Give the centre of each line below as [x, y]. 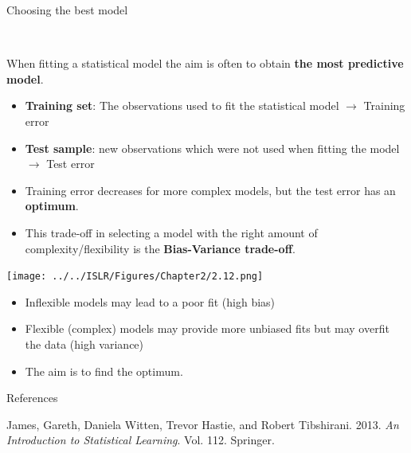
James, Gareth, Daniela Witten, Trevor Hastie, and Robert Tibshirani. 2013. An [203, 424]
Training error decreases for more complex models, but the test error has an [210, 190]
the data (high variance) [84, 344]
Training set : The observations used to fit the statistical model [182, 105]
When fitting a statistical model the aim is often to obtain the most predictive [205, 63]
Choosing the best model [67, 10]
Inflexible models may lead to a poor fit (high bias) [150, 301]
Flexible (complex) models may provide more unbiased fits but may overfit [207, 328]
